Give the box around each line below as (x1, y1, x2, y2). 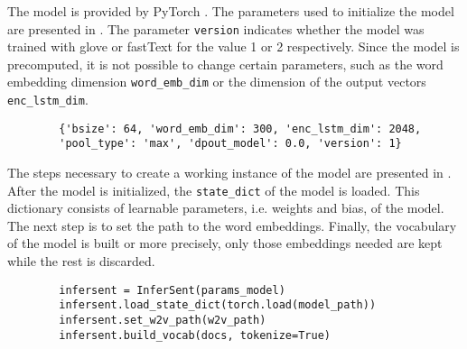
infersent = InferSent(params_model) (59, 283, 285, 297)
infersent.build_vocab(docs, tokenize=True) (59, 328, 331, 342)
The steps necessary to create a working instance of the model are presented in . (7, 162, 452, 181)
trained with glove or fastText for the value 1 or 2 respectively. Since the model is (7, 37, 460, 56)
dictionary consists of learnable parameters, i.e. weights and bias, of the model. (7, 198, 444, 217)
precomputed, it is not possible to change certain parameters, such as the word (7, 54, 444, 73)
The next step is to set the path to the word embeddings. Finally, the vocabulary (7, 216, 457, 234)
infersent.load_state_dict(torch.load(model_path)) (59, 298, 377, 312)
